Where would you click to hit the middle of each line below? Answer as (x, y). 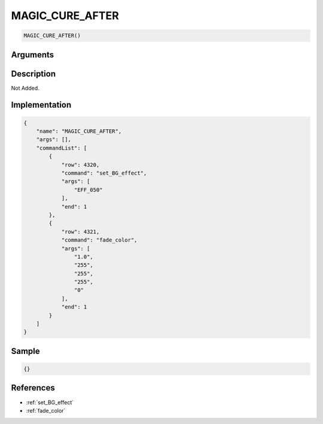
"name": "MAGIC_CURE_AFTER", (79, 131)
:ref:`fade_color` (46, 410)
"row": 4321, (80, 231)
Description (33, 74)
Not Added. (25, 88)
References (33, 388)
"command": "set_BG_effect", (104, 173)
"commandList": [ (62, 148)
